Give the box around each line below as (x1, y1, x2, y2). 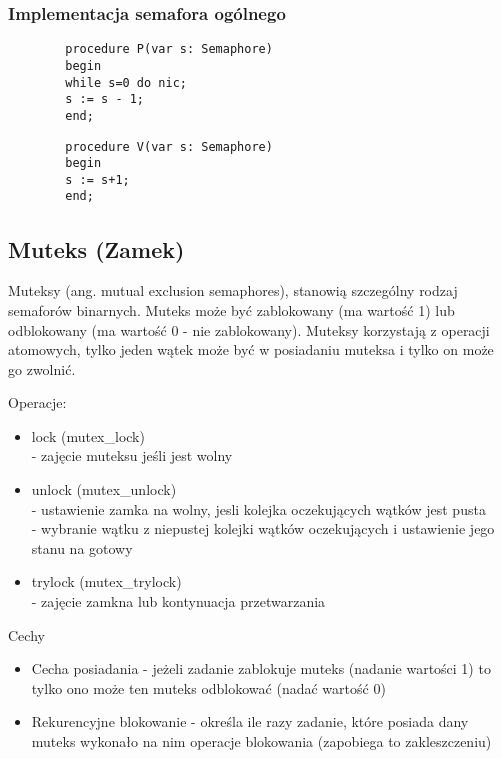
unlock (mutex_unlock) (31, 479, 177, 500)
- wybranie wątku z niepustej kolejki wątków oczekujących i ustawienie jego (31, 518, 495, 539)
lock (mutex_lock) (31, 425, 145, 446)
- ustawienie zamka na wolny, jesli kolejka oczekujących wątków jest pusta (31, 498, 486, 519)
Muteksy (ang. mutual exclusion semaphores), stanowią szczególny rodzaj (8, 280, 458, 301)
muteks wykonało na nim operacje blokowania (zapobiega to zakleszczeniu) (31, 731, 492, 752)
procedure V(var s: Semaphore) (65, 139, 273, 154)
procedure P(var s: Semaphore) (65, 42, 273, 57)
